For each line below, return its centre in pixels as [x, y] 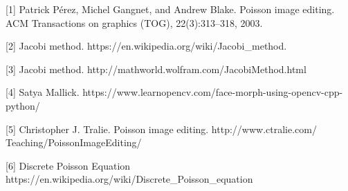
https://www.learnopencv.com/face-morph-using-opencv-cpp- [213, 92]
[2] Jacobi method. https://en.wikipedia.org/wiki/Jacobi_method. [146, 46]
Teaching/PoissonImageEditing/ [74, 142]
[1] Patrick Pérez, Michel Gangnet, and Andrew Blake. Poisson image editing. [170, 9]
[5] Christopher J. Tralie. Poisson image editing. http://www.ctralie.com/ [161, 129]
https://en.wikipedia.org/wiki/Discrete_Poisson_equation [129, 179]
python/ [23, 105]
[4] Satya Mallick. [43, 92]
